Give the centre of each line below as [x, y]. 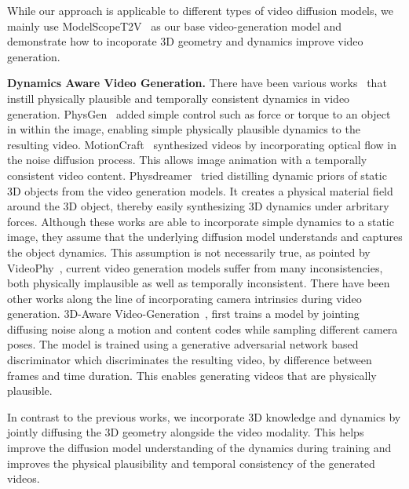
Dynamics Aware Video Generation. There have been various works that [197, 83]
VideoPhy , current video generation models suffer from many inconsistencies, [195, 267]
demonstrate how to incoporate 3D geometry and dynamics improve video [185, 41]
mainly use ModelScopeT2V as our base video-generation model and [175, 26]
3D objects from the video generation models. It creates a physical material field [200, 190]
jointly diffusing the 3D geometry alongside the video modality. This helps [186, 432]
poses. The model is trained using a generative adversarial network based [183, 344]
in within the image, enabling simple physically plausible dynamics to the [184, 129]
